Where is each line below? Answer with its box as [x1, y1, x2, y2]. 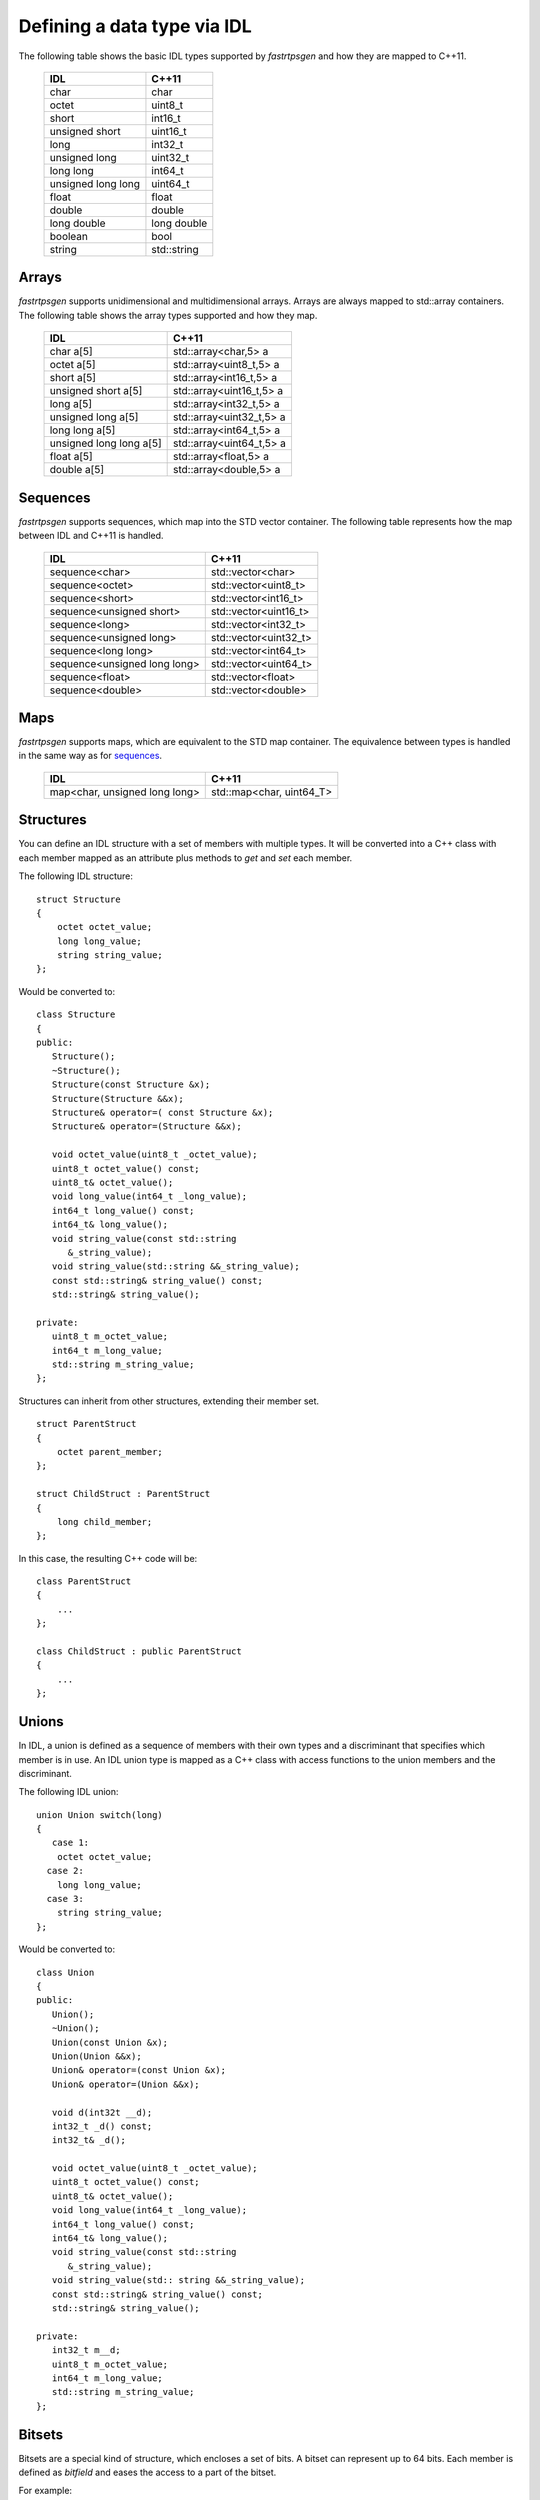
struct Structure [36, 893, 121, 905]
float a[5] [49, 450, 94, 464]
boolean [49, 229, 89, 243]
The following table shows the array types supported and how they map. [18, 309, 318, 321]
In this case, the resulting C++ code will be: [18, 1552, 198, 1564]
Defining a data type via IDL [18, 15, 252, 37]
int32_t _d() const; [51, 2120, 153, 2132]
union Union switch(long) [36, 1809, 164, 1820]
